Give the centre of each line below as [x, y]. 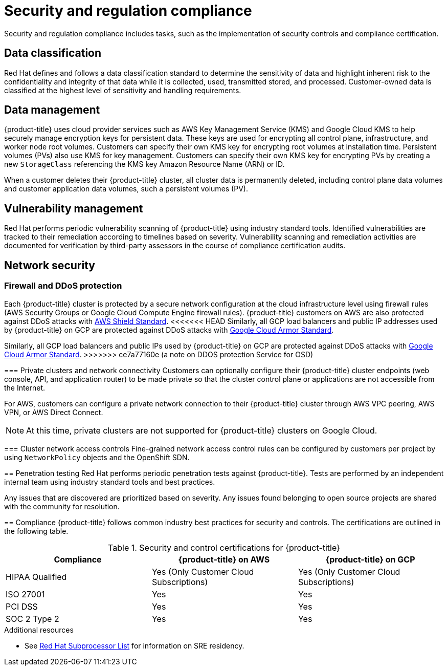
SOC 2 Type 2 [32, 619]
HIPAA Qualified [36, 577]
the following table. [36, 531]
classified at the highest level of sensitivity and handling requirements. [123, 90]
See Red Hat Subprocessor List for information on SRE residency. [135, 645]
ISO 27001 [25, 594]
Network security [50, 265]
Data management [52, 110]
